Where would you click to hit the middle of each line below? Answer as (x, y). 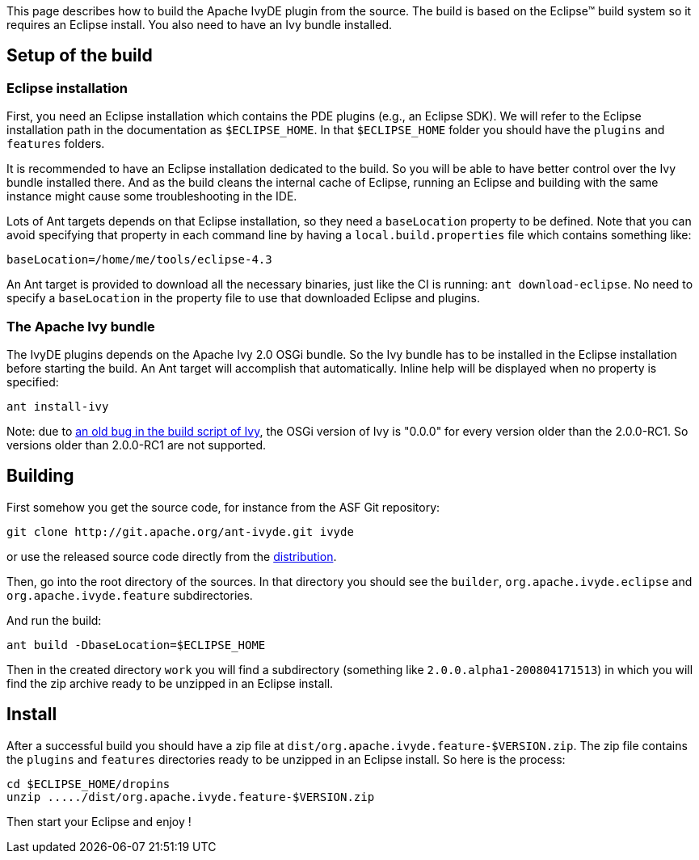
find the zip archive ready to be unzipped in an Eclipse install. (170, 683)
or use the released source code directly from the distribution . (172, 556)
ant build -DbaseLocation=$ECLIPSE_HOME (136, 645)
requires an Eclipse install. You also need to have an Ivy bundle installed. (199, 25)
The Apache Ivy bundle (81, 326)
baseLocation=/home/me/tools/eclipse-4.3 (139, 260)
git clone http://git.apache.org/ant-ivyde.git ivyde (180, 531)
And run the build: (54, 620)
